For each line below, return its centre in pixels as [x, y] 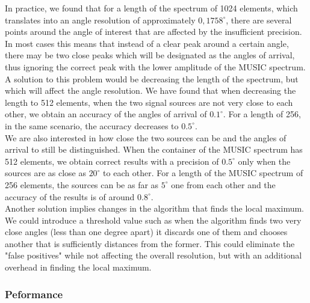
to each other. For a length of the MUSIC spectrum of [203, 173]
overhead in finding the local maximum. [78, 267]
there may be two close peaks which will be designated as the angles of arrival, [150, 55]
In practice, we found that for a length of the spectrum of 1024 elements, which [151, 8]
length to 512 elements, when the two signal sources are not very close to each [149, 102]
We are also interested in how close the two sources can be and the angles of [146, 137]
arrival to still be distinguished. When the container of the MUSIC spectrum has [154, 149]
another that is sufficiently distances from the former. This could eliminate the [150, 243]
